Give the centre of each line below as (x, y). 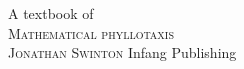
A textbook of (51, 13)
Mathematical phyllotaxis (91, 32)
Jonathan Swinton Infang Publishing (122, 52)
